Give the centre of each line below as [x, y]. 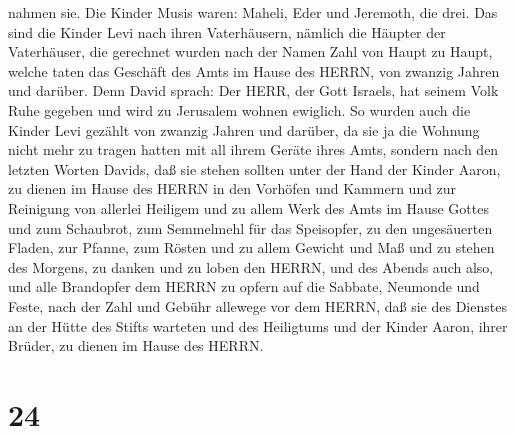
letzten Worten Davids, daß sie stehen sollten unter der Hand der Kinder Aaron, [254, 168]
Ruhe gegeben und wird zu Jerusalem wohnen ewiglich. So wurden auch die [239, 109]
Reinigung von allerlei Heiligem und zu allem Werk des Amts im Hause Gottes [248, 207]
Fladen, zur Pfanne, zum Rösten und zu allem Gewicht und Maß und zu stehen [251, 247]
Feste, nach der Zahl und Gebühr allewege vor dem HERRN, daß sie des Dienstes [257, 305]
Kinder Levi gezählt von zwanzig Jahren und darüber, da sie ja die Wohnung [244, 129]
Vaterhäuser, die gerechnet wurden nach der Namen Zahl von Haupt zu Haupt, [250, 51]
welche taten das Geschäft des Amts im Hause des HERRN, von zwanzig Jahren [254, 70]
